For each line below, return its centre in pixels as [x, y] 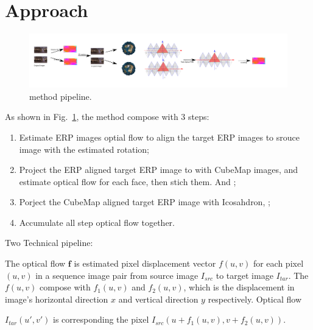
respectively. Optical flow [255, 299]
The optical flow [35, 263]
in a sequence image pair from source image [117, 275]
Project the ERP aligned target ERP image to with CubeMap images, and [159, 170]
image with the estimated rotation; [84, 149]
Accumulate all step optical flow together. [97, 222]
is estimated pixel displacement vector [145, 263]
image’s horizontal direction [57, 299]
